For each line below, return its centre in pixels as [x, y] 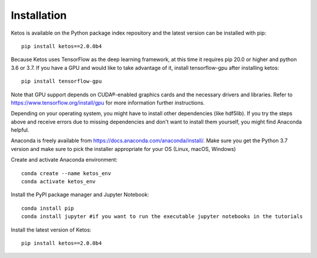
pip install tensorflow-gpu [62, 81]
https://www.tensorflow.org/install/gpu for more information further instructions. [108, 102]
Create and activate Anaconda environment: [64, 160]
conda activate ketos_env [59, 182]
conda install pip [48, 208]
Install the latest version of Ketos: [51, 230]
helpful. [20, 130]
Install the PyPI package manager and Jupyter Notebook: [80, 195]
